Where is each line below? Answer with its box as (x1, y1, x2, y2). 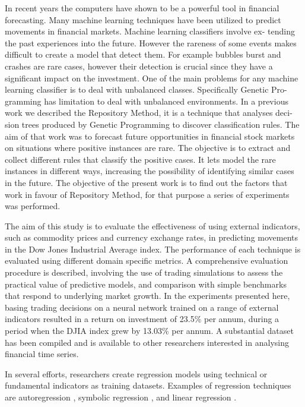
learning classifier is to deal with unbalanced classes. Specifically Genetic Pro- (5, 83, 287, 96)
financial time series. (5, 348, 79, 360)
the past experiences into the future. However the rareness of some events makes (5, 36, 297, 49)
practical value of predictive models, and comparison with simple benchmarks (5, 277, 287, 290)
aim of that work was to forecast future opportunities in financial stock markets (5, 130, 295, 142)
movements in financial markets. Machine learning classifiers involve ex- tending (5, 25, 295, 37)
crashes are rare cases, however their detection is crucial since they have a (5, 59, 273, 72)
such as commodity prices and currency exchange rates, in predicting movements (5, 231, 298, 244)
